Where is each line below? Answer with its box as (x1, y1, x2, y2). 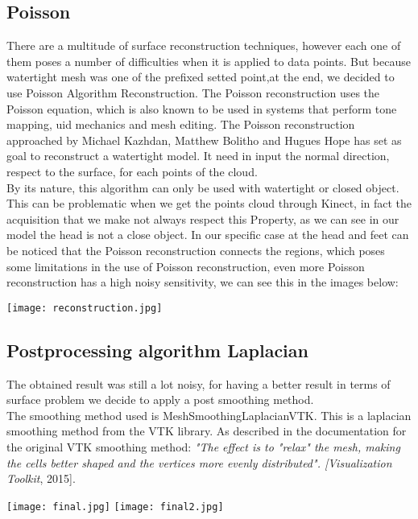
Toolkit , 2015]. (6, 470, 76, 487)
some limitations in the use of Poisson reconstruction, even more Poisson (6, 257, 365, 274)
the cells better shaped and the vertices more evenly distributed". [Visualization (6, 454, 392, 471)
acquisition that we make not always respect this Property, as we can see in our (6, 210, 399, 227)
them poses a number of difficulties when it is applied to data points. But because (6, 52, 411, 69)
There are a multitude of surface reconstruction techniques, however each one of (6, 37, 401, 54)
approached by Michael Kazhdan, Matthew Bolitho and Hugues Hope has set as (6, 131, 402, 148)
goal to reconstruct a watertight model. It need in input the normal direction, (6, 147, 390, 164)
